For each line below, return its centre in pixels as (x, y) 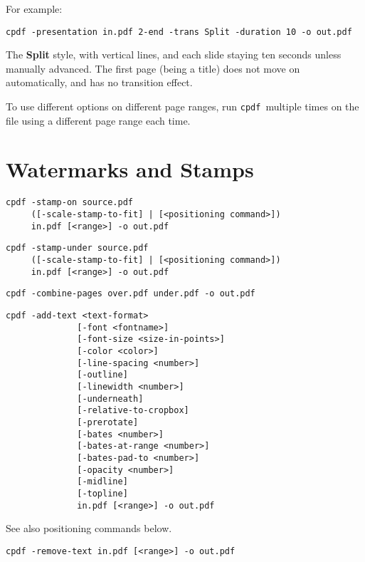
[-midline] (102, 482)
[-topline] (102, 493)
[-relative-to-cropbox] (133, 411)
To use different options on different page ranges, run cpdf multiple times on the (182, 106)
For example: (34, 9)
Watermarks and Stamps (130, 169)
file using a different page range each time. (98, 120)
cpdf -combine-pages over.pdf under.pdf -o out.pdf (131, 294)
